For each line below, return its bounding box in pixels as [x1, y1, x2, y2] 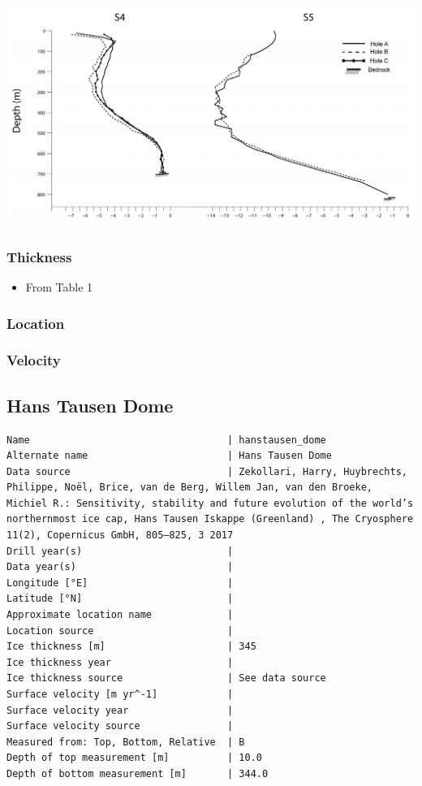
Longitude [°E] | [6, 577, 234, 589]
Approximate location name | [6, 609, 234, 621]
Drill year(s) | [6, 545, 234, 557]
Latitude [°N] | [6, 593, 234, 605]
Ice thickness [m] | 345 [6, 641, 256, 653]
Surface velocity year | [6, 704, 234, 716]
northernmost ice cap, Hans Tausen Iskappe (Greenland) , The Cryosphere [6, 513, 414, 525]
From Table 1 [25, 279, 93, 296]
